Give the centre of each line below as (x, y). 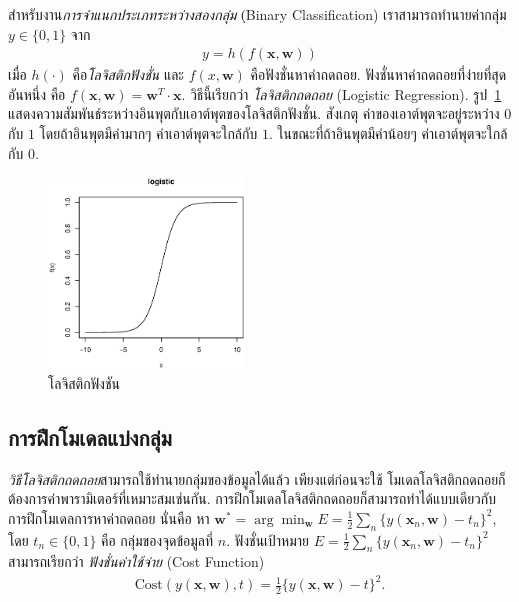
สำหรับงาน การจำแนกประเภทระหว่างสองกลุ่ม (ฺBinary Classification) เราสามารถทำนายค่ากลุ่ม (257, 14)
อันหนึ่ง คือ (37, 93)
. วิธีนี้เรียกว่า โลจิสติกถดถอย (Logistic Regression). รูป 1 (341, 93)
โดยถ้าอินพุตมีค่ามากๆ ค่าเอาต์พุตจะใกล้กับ (148, 133)
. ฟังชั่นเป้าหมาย (268, 539)
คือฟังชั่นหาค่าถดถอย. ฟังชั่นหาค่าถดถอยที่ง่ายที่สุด (378, 74)
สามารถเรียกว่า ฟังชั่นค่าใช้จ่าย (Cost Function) (136, 561)
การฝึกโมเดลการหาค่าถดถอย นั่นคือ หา (109, 517)
